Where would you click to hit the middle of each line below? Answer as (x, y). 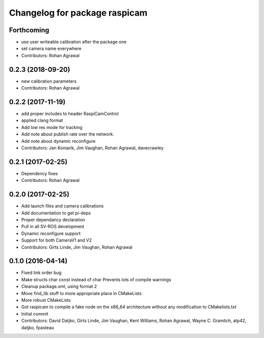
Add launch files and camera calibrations (62, 206)
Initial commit (35, 314)
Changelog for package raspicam (78, 13)
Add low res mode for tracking (52, 127)
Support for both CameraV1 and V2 (57, 240)
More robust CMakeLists (46, 300)
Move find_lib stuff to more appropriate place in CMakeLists (81, 293)
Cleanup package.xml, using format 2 (59, 287)
